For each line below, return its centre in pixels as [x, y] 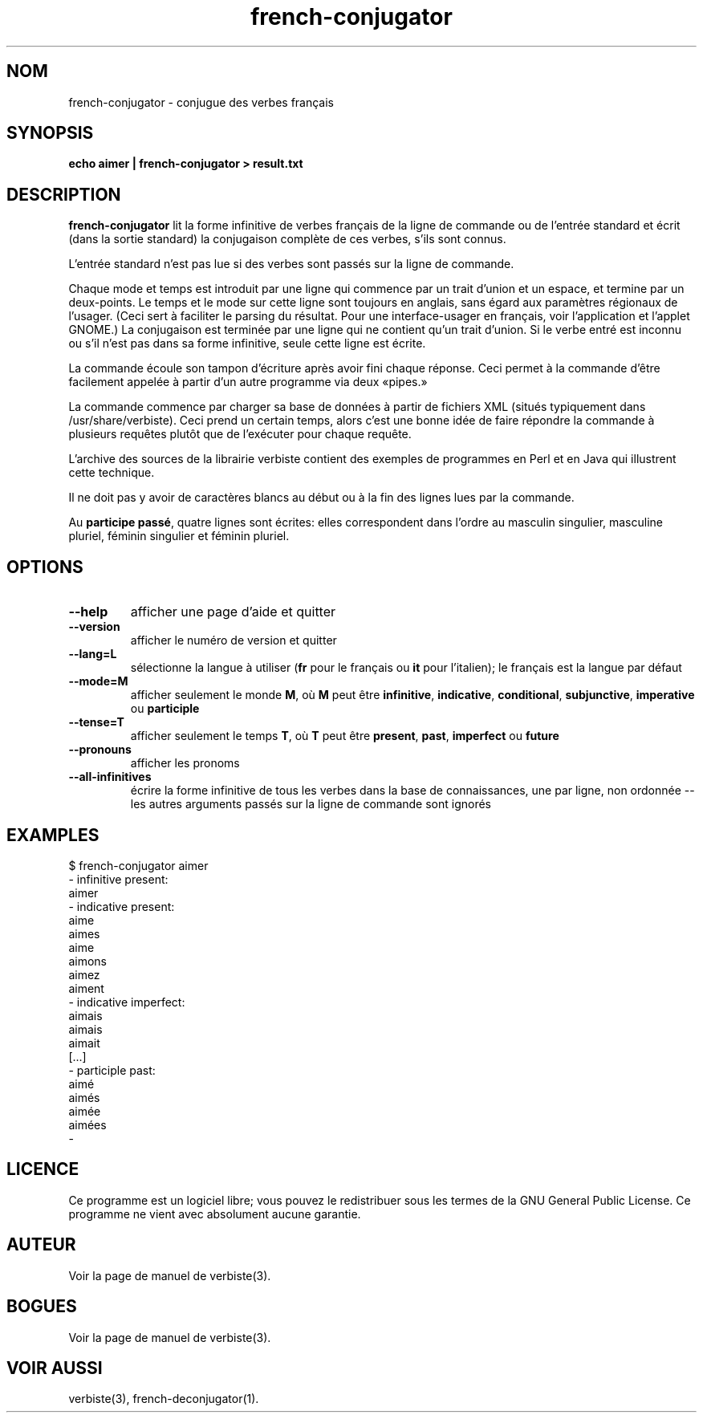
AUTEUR [41, 1245]
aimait [84, 1043]
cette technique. [112, 473]
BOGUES [42, 1307]
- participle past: [112, 1070]
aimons [87, 961]
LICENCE [43, 1169]
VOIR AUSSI [55, 1368]
